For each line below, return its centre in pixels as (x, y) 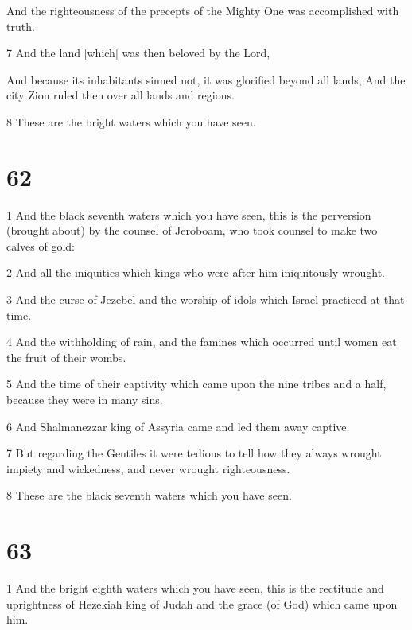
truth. (21, 26)
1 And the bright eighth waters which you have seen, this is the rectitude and (195, 588)
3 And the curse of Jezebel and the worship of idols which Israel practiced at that (206, 299)
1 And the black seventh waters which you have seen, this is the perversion (189, 214)
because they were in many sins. (85, 400)
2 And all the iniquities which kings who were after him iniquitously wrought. (196, 272)
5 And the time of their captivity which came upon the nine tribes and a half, (196, 384)
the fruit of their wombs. (66, 357)
